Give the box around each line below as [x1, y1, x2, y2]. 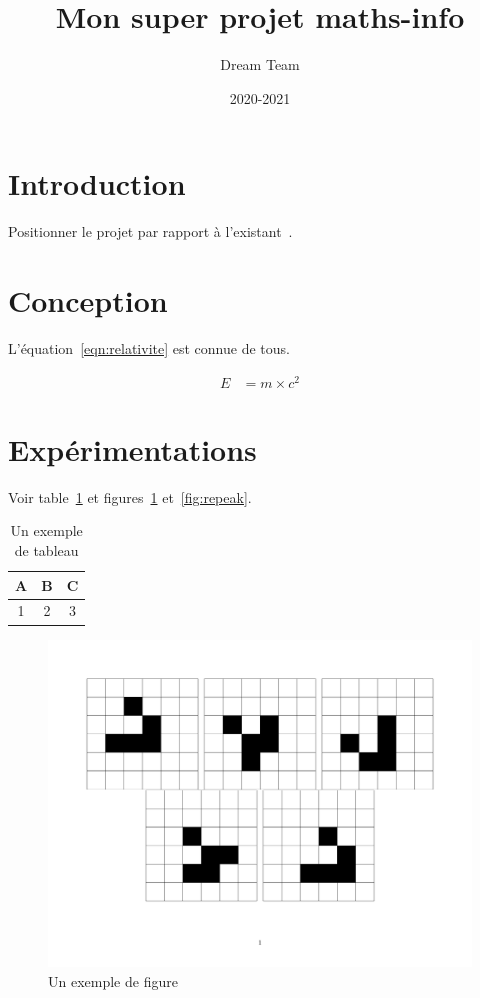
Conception [8, 280, 168, 321]
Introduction [8, 163, 186, 204]
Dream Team [220, 54, 300, 75]
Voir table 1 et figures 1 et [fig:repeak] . [8, 486, 252, 507]
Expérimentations [8, 428, 257, 469]
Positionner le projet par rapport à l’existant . [8, 221, 293, 242]
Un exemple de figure [48, 970, 178, 991]
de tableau [14, 539, 79, 560]
